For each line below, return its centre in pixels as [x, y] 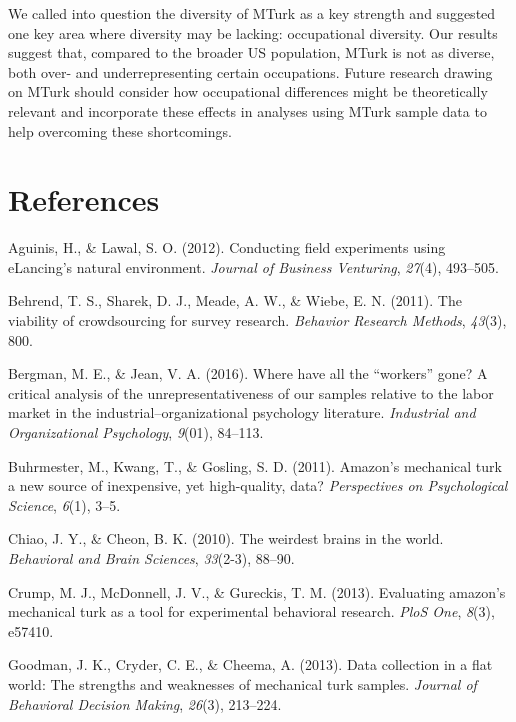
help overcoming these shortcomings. [120, 130]
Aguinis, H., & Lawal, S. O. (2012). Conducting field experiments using [227, 247]
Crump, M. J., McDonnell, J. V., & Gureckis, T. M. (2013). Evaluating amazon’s [257, 591]
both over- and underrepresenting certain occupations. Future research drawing [250, 71]
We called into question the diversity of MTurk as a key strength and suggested [252, 13]
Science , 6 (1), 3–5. [64, 504]
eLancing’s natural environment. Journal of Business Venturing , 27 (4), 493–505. [253, 266]
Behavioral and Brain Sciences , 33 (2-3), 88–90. [151, 558]
